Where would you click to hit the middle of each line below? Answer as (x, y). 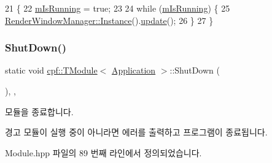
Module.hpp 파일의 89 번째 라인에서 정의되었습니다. (103, 152)
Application (134, 70)
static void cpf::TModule (51, 70)
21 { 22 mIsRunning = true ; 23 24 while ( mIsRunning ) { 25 (118, 8)
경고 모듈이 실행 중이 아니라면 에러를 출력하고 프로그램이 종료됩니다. (136, 132)
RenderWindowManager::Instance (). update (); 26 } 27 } (109, 20)
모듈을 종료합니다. (39, 111)
